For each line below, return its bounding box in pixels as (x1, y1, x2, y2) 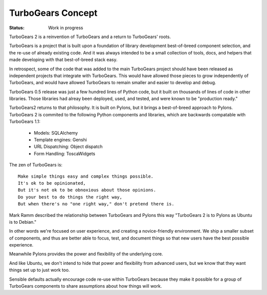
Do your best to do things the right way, (18, 194, 123, 200)
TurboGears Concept (9, 7, 98, 18)
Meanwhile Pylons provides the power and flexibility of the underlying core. (9, 251, 163, 257)
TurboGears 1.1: (9, 119, 41, 125)
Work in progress (48, 25, 84, 31)
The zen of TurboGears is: (9, 162, 63, 168)
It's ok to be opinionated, (18, 180, 86, 186)
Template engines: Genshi (34, 137, 87, 143)
